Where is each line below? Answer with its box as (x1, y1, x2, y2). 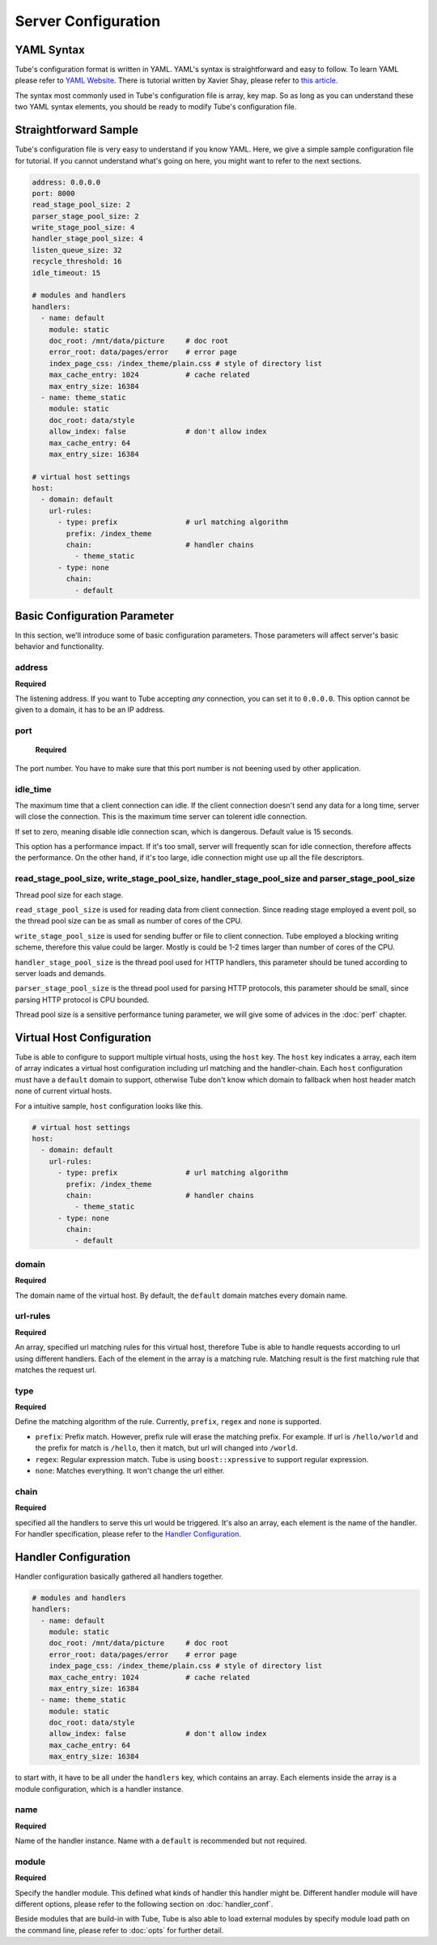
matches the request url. (15, 1365, 97, 1375)
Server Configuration (15, 12, 161, 30)
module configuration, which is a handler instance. (15, 1784, 184, 1794)
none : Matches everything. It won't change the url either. (35, 1465, 225, 1475)
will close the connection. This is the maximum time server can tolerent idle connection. (15, 812, 308, 821)
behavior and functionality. (15, 642, 104, 651)
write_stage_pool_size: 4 (32, 223, 135, 232)
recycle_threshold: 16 (32, 257, 122, 267)
